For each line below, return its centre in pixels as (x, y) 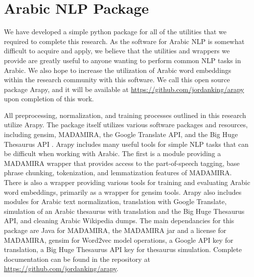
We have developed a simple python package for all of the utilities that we (115, 32)
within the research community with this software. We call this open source (117, 80)
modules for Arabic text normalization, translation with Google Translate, (115, 201)
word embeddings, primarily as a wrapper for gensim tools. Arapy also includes (123, 192)
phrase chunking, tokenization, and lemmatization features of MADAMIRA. (118, 173)
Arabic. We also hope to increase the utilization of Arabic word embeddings (118, 70)
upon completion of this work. (49, 99)
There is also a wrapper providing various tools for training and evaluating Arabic (127, 182)
